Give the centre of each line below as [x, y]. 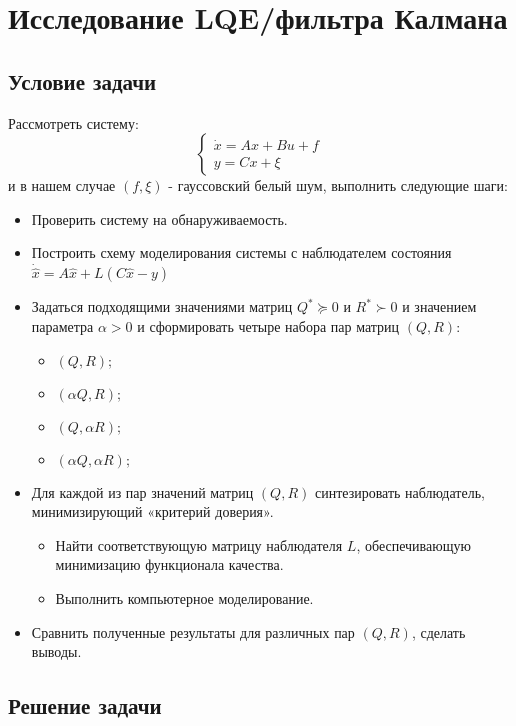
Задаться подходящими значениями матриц [162, 306]
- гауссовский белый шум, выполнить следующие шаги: [338, 185]
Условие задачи [82, 80]
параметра [62, 325]
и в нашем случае [62, 185]
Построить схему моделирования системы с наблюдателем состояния [241, 252]
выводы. [56, 651]
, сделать [438, 631]
